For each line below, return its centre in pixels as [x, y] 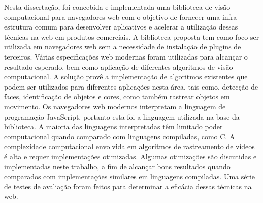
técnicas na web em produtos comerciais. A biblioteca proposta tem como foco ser [132, 36]
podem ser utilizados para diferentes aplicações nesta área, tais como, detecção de [131, 86]
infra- [231, 17]
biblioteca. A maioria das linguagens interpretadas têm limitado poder [113, 126]
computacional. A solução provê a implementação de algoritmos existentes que [126, 77]
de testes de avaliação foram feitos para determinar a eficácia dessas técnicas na [128, 186]
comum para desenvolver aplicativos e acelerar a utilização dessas [136, 27]
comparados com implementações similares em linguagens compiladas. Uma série [130, 176]
